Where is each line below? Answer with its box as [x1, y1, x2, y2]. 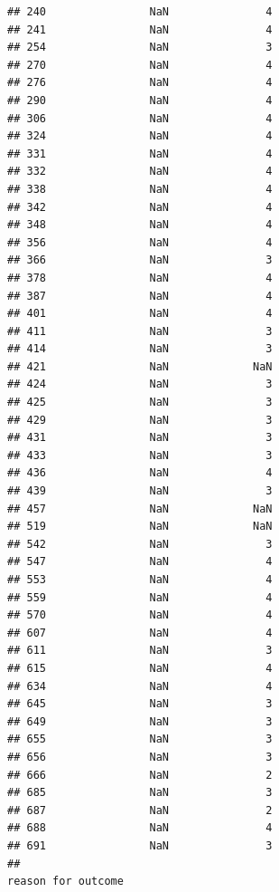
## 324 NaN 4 [7, 129, 273, 143]
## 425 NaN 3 [7, 396, 273, 409]
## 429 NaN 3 [7, 413, 273, 427]
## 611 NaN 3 [7, 644, 273, 657]
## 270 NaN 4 [7, 58, 273, 72]
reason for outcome [7, 875, 124, 888]
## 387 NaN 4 [7, 289, 273, 302]
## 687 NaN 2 [7, 803, 273, 817]
